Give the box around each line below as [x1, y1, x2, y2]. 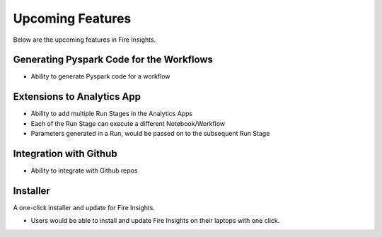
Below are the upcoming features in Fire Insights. [13, 35, 156, 44]
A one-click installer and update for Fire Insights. [13, 203, 156, 212]
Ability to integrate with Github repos [30, 166, 138, 175]
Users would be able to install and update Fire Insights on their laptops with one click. [30, 216, 280, 225]
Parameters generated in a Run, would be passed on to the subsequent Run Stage [30, 129, 270, 138]
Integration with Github [13, 147, 117, 159]
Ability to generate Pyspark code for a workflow [30, 72, 170, 81]
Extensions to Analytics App [13, 91, 141, 103]
